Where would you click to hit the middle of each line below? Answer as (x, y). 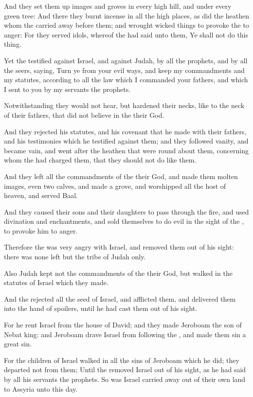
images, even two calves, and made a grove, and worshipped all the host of (115, 186)
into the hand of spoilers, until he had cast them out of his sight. (101, 308)
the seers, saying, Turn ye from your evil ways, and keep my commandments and (124, 70)
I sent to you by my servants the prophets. (67, 89)
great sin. (18, 344)
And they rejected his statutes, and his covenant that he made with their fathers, (125, 131)
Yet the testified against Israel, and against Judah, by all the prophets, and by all (126, 60)
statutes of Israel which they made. (56, 282)
